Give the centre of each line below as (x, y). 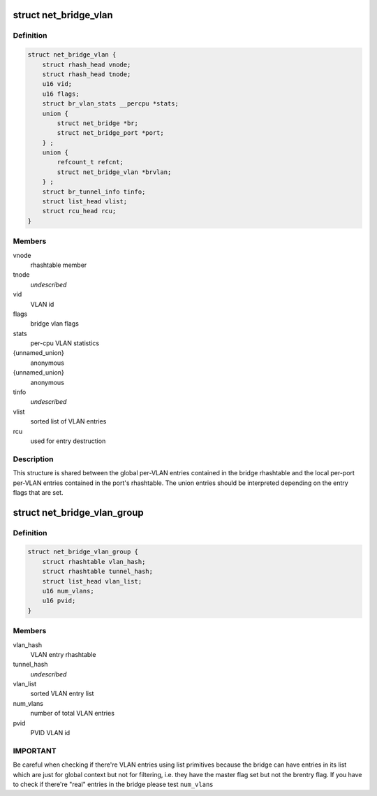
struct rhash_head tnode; (87, 74)
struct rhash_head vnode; (87, 64)
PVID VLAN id (50, 733)
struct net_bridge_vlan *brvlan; (114, 172)
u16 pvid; (59, 601)
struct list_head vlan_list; (92, 581)
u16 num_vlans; (68, 591)
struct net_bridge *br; (98, 123)
